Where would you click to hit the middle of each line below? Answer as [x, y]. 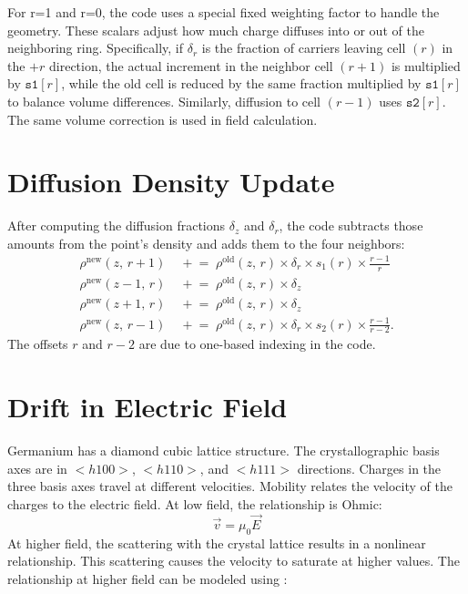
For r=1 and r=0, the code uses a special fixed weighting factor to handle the [224, 12]
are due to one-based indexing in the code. [257, 344]
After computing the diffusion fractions [117, 225]
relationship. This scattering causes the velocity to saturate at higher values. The [234, 561]
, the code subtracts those [351, 225]
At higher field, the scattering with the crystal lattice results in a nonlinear [217, 543]
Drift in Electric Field [148, 407]
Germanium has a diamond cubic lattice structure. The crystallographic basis [224, 451]
